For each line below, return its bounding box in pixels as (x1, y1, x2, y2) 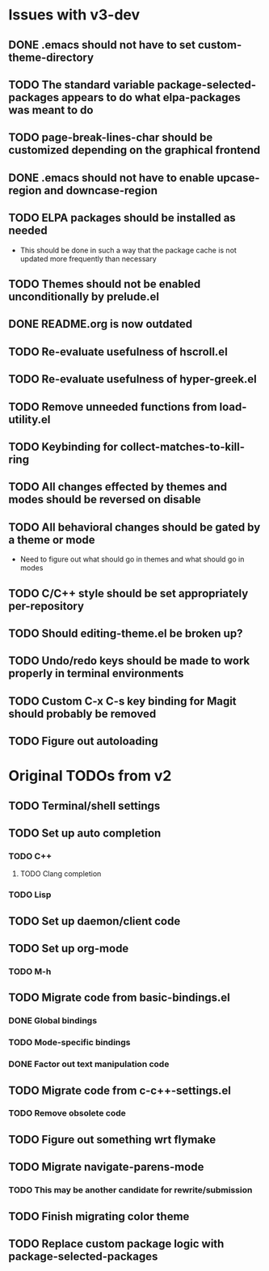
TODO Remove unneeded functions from (8, 400, 217, 413)
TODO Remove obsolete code (8, 1108, 127, 1119)
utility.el (8, 413, 51, 426)
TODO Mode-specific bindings (8, 1037, 131, 1049)
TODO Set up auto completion (8, 827, 162, 841)
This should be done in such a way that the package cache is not (19, 245, 237, 255)
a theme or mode (8, 532, 95, 547)
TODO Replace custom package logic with (8, 1236, 225, 1251)
